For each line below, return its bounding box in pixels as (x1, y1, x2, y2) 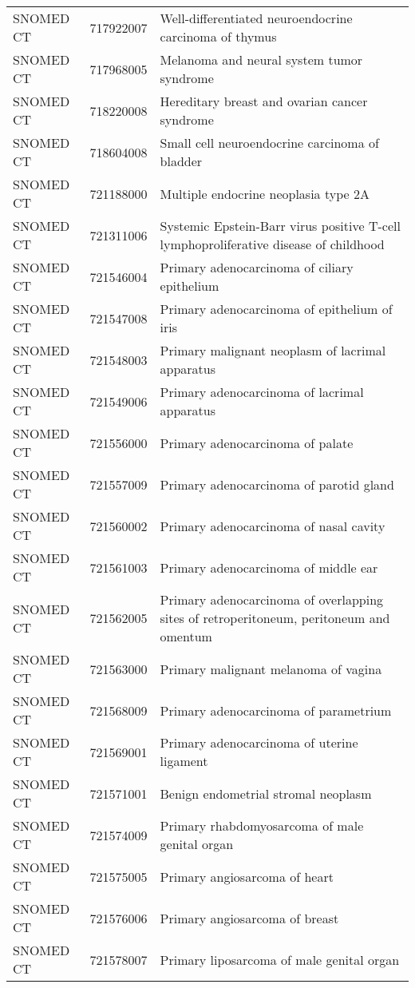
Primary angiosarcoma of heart (160, 867, 334, 886)
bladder (160, 152, 203, 170)
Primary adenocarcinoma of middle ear (160, 557, 378, 577)
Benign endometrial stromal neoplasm (160, 784, 372, 803)
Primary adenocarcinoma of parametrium (160, 700, 392, 720)
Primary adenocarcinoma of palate (160, 433, 354, 452)
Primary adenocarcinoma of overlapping (160, 590, 384, 609)
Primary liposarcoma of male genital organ (160, 950, 400, 969)
